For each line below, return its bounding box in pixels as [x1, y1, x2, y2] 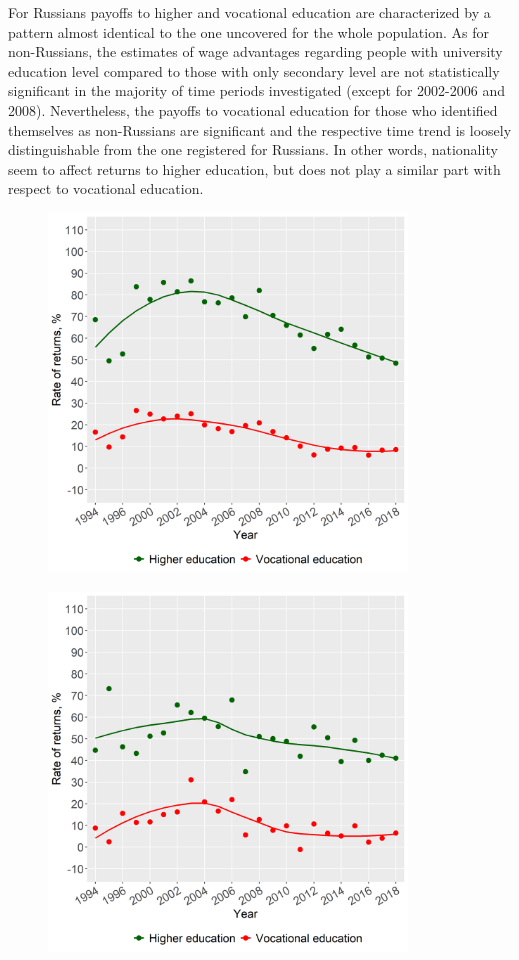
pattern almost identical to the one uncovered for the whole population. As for [8, 21, 489, 42]
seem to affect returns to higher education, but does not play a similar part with [8, 158, 501, 179]
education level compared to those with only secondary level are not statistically [8, 60, 500, 81]
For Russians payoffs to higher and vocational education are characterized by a [8, 2, 491, 22]
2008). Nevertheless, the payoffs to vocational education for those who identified [8, 99, 498, 120]
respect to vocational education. [8, 178, 204, 199]
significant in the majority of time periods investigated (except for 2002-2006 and [8, 80, 505, 101]
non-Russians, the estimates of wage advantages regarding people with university [8, 41, 503, 62]
